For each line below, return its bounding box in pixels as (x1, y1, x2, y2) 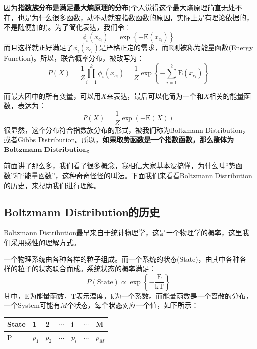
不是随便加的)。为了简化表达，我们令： (4, 22, 131, 32)
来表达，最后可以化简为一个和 (106, 91, 204, 101)
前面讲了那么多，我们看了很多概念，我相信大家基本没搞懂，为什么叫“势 (4, 160, 236, 171)
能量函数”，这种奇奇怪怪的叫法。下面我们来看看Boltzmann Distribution (24, 170, 252, 180)
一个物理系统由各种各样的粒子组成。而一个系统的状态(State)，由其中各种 (4, 253, 240, 264)
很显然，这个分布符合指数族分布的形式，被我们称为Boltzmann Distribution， (4, 124, 249, 135)
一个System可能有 (4, 300, 61, 310)
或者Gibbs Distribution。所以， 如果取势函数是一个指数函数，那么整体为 (4, 134, 234, 145)
